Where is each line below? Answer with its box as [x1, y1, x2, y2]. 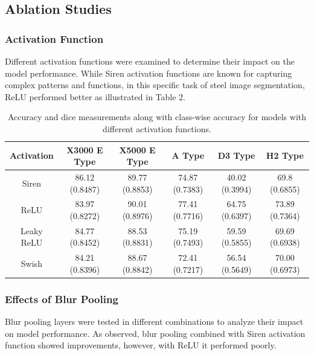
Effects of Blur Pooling [5, 291, 118, 306]
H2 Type [266, 149, 304, 162]
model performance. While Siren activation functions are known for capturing [5, 66, 292, 79]
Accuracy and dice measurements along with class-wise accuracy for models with [7, 110, 307, 123]
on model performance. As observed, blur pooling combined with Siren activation [5, 327, 306, 339]
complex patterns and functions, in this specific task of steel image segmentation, [5, 78, 305, 91]
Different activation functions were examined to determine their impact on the [5, 55, 295, 67]
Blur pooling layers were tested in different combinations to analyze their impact [5, 315, 304, 328]
